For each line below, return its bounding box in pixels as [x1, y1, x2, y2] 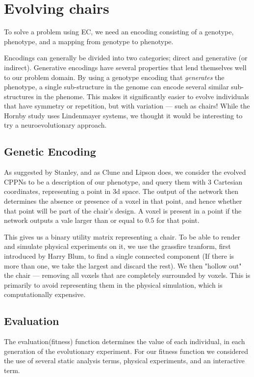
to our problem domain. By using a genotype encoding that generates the [4, 72, 225, 82]
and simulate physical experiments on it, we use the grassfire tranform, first [4, 241, 231, 251]
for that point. [156, 215, 200, 225]
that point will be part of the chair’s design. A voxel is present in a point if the [4, 205, 242, 215]
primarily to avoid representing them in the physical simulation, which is [4, 279, 223, 290]
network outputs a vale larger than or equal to [4, 215, 143, 225]
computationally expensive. [4, 289, 86, 299]
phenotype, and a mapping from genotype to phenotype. [4, 36, 174, 46]
